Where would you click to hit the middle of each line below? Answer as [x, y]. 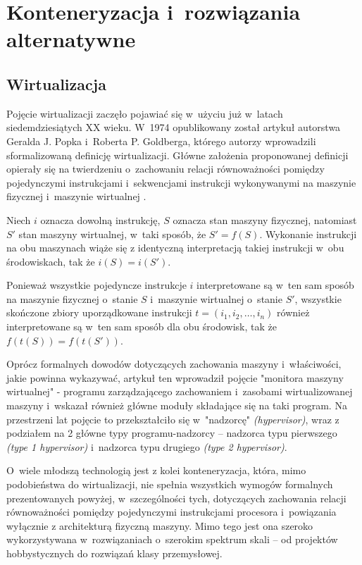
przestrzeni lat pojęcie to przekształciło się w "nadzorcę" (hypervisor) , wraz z [173, 419]
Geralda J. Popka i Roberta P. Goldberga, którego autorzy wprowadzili [161, 141]
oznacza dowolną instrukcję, [100, 219]
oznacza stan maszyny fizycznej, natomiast [265, 219]
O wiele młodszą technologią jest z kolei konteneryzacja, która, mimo [156, 470]
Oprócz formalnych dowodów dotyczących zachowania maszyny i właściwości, [174, 364]
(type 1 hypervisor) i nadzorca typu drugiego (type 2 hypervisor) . [147, 446]
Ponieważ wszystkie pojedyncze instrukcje [96, 285]
